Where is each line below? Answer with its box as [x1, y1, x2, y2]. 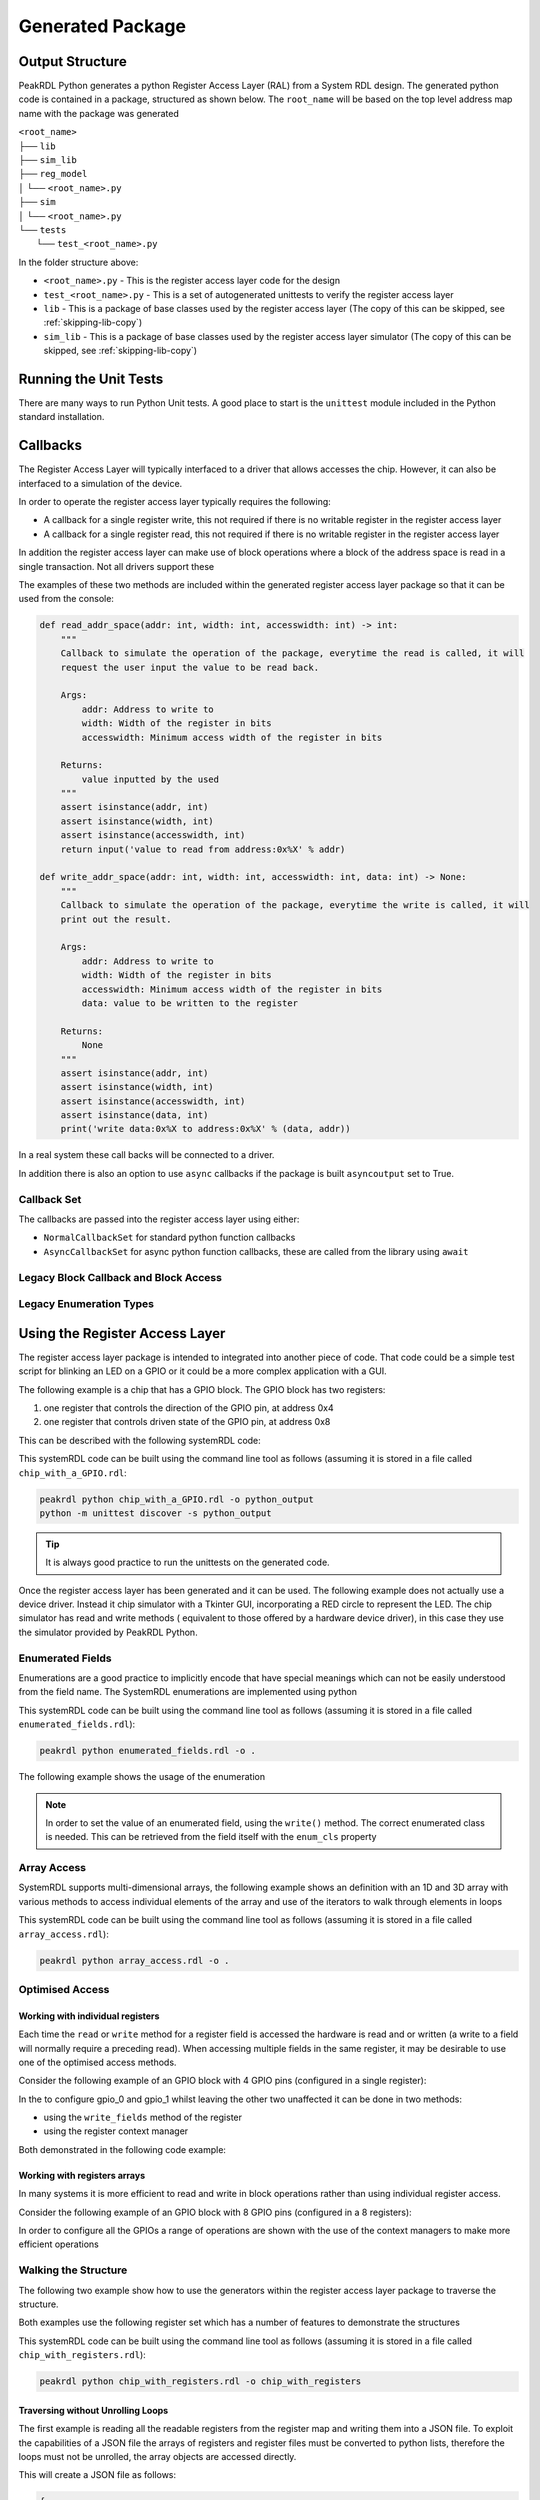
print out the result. [60, 913, 172, 925]
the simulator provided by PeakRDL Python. [18, 1626, 199, 1638]
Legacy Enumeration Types [18, 1297, 155, 1311]
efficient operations [18, 2238, 99, 2250]
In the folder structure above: [18, 256, 139, 268]
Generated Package [18, 15, 187, 37]
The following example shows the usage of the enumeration [18, 1771, 265, 1783]
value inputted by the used [81, 773, 220, 785]
